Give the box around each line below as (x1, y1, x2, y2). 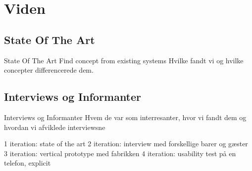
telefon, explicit (4, 158, 51, 168)
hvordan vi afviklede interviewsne (4, 122, 105, 132)
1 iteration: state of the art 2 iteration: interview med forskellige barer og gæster (4, 138, 248, 149)
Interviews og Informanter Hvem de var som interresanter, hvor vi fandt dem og (4, 112, 247, 122)
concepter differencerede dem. (4, 65, 94, 75)
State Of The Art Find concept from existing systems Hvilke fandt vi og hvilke (4, 55, 244, 65)
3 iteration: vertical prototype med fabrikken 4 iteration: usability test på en (4, 148, 236, 158)
